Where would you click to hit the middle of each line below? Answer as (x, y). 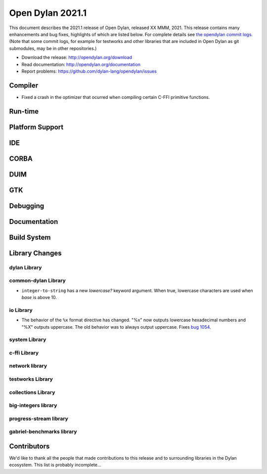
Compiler (24, 85)
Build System (30, 237)
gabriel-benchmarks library (43, 431)
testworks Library (31, 379)
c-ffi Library (24, 352)
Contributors (29, 446)
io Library (21, 310)
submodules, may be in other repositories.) (53, 48)
